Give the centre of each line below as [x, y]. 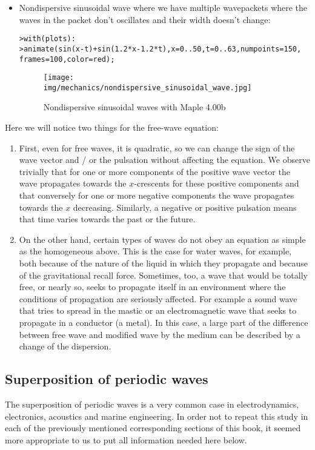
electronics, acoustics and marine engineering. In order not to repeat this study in [157, 416]
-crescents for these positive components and [217, 183]
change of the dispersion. [65, 346]
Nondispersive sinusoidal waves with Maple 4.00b [134, 107]
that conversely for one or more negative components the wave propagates [157, 195]
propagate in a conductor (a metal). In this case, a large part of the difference [164, 322]
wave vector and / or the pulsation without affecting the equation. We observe [164, 160]
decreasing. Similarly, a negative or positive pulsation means [185, 207]
